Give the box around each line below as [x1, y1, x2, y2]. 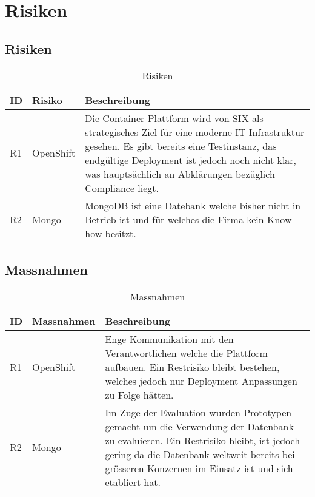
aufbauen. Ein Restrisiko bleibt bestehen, [105, 359, 280, 374]
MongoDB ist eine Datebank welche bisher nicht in [85, 198, 301, 212]
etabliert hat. [105, 475, 161, 489]
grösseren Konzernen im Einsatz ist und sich [105, 461, 293, 475]
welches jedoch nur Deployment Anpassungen [105, 373, 297, 388]
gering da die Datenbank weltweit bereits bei [105, 447, 295, 461]
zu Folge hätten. [105, 387, 174, 402]
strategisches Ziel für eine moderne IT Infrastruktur [85, 124, 305, 139]
